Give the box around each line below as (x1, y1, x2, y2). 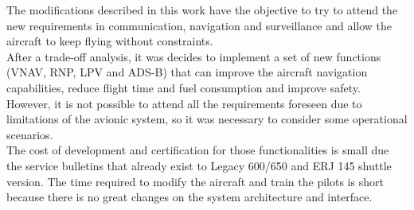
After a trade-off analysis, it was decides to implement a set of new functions (6, 48, 381, 64)
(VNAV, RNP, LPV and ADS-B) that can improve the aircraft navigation (6, 64, 368, 80)
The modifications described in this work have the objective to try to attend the (6, 2, 398, 17)
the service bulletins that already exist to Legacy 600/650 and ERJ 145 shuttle (6, 157, 392, 173)
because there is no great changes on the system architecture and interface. (6, 189, 373, 205)
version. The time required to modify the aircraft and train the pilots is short (6, 173, 384, 189)
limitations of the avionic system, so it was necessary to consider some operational (6, 111, 408, 127)
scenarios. (6, 126, 53, 142)
